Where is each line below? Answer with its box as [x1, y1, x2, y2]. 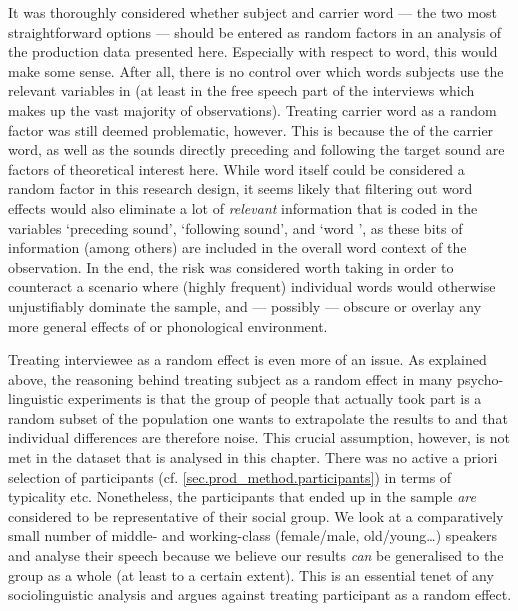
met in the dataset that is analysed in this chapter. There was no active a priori [8, 447, 498, 468]
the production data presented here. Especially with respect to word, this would [8, 41, 498, 62]
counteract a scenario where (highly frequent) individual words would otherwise [8, 276, 496, 297]
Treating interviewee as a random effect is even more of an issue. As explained [8, 349, 487, 370]
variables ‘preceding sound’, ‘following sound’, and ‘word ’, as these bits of [8, 217, 463, 238]
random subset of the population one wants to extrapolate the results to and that [8, 407, 508, 428]
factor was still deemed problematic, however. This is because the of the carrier [8, 119, 494, 140]
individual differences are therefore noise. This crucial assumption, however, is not [8, 427, 510, 448]
